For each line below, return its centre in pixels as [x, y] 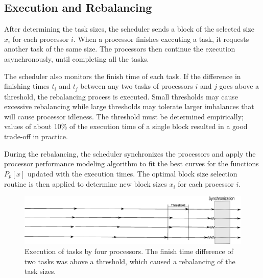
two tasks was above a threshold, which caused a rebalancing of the [130, 261]
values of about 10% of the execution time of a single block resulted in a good [126, 126]
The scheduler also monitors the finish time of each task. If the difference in [123, 76]
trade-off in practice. [36, 136]
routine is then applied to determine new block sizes [86, 184]
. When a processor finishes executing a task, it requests [161, 39]
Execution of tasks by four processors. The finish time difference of [129, 251]
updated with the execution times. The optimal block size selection [133, 173]
